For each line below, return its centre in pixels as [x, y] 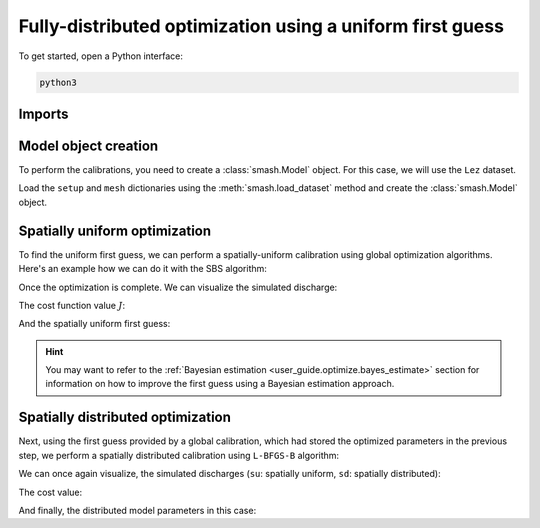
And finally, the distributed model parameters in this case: [137, 510]
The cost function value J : [71, 305]
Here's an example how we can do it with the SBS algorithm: [142, 269]
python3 [58, 82]
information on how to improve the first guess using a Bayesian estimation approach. [220, 384]
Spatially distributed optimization [125, 417]
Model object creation [88, 145]
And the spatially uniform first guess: [94, 324]
